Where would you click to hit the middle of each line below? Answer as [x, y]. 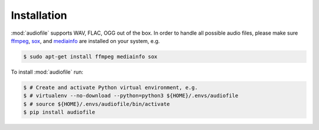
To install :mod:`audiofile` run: [47, 72]
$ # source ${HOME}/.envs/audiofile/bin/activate [97, 104]
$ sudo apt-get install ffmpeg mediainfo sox [90, 56]
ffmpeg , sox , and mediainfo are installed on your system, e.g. [85, 41]
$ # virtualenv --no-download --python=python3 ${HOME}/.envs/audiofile [131, 96]
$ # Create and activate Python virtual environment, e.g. [110, 87]
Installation [39, 15]
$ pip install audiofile [59, 112]
